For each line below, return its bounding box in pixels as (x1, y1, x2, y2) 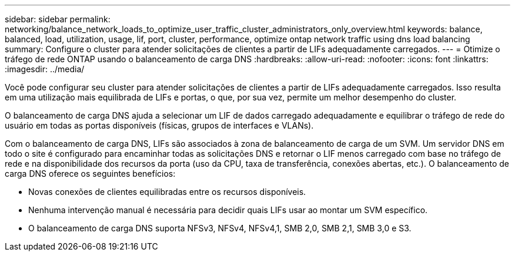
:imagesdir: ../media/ (5, 64, 85, 74)
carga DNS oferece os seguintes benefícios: (5, 169, 176, 178)
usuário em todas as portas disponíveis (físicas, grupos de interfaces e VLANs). (5, 120, 314, 130)
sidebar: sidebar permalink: (5, 14, 111, 24)
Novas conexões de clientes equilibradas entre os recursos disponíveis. (28, 187, 306, 197)
